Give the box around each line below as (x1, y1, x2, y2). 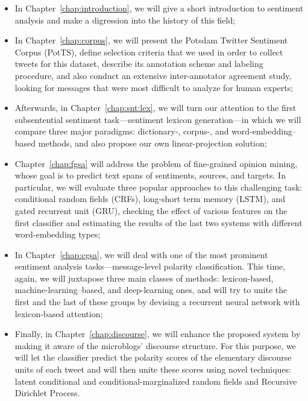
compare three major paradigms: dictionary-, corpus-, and (14, 125, 229, 137)
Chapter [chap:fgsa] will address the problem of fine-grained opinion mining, (14, 157, 298, 169)
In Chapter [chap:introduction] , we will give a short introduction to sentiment (14, 2, 304, 14)
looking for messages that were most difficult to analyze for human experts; (14, 81, 294, 93)
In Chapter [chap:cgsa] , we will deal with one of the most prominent (14, 248, 268, 260)
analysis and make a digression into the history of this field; (14, 13, 236, 26)
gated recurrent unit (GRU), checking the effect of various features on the (14, 204, 288, 216)
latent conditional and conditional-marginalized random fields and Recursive (14, 374, 297, 387)
